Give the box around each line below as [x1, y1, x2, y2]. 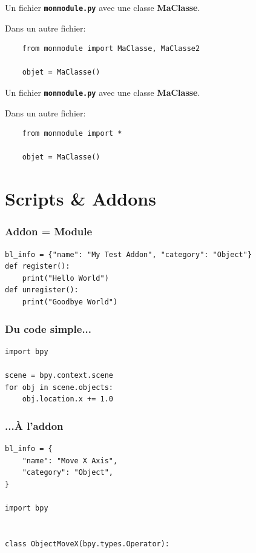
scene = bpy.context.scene [5, 371, 113, 380]
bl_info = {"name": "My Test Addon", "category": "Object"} [5, 250, 252, 259]
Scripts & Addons [5, 186, 156, 211]
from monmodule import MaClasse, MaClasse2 [22, 44, 200, 53]
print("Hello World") [22, 273, 109, 283]
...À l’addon [5, 418, 64, 433]
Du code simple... [5, 321, 92, 336]
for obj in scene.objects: [5, 383, 113, 392]
